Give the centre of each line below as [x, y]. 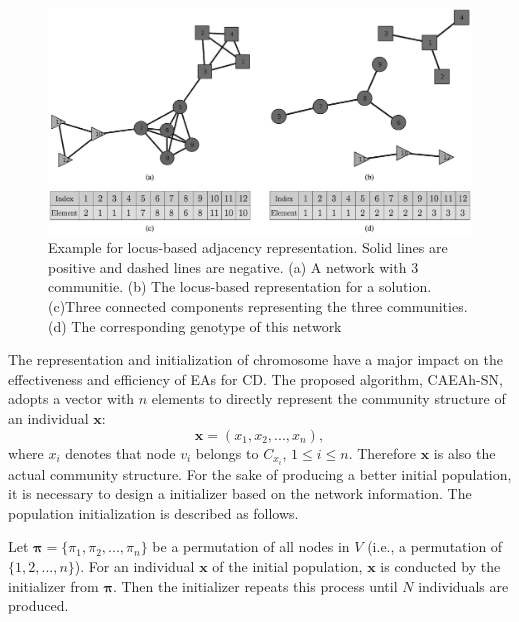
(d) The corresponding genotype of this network [195, 325]
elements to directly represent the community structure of [328, 398]
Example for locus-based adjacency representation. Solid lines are [248, 247]
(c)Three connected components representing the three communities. [258, 306]
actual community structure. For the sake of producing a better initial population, [260, 473]
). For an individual [134, 566]
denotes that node [120, 452]
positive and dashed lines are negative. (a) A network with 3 [233, 266]
